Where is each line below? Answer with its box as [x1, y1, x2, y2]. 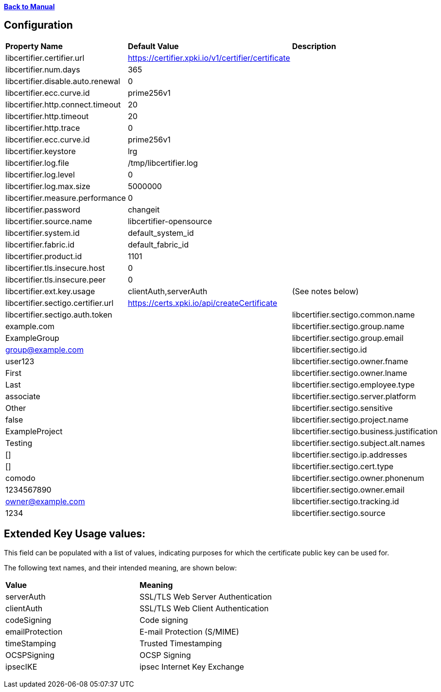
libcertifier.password [5, 204, 80, 214]
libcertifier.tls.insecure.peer [5, 274, 106, 284]
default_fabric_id [127, 239, 189, 249]
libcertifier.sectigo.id [292, 344, 367, 355]
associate [5, 391, 40, 401]
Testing [5, 438, 33, 448]
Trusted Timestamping [139, 638, 222, 648]
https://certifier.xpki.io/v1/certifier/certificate [127, 53, 290, 63]
